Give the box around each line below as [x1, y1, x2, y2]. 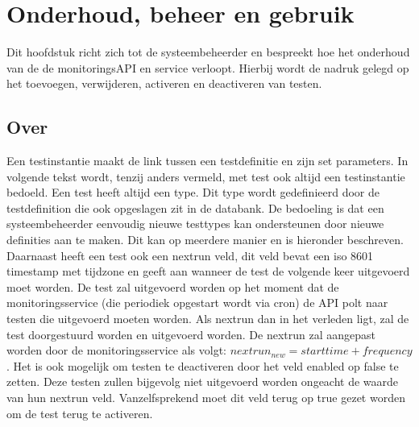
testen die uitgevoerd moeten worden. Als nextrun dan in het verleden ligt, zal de [6, 310, 409, 327]
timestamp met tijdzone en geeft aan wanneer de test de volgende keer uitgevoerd [6, 263, 410, 280]
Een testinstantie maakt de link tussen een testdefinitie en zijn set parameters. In [6, 152, 409, 169]
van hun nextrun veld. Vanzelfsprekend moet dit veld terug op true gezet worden [6, 389, 405, 406]
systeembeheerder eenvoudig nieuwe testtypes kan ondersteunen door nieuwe [6, 215, 384, 232]
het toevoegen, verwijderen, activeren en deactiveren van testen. [6, 75, 322, 92]
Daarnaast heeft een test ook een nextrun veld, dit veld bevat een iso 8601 [6, 247, 374, 263]
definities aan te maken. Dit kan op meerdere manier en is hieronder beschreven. [6, 231, 404, 248]
